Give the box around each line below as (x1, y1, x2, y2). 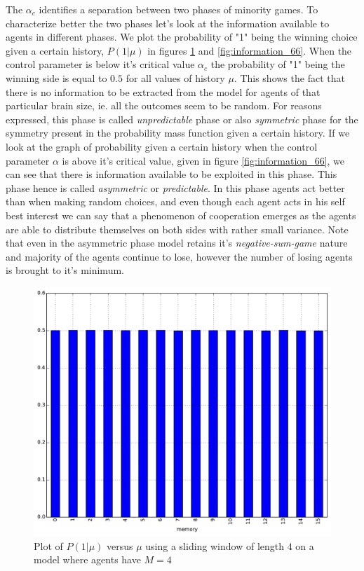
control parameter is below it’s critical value (6, 57, 195, 71)
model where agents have (34, 552, 141, 567)
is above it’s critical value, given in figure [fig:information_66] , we (62, 153, 345, 167)
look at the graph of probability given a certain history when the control (6, 139, 318, 153)
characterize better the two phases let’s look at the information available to (6, 15, 330, 30)
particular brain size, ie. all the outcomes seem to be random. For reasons (6, 98, 322, 113)
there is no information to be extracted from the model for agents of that (6, 84, 321, 99)
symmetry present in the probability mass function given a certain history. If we (6, 125, 350, 140)
